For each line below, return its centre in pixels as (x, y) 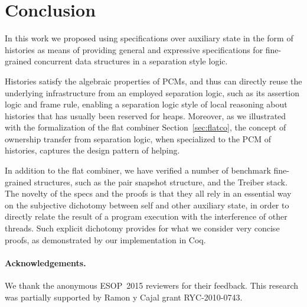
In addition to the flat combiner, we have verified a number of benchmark (138, 170)
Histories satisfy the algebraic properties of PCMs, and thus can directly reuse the (153, 81)
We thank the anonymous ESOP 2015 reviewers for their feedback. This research (152, 285)
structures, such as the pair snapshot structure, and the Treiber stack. (161, 182)
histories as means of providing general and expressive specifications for (134, 49)
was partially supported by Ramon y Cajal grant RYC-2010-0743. (124, 297)
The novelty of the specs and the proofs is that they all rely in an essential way (148, 193)
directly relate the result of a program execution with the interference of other (146, 216)
